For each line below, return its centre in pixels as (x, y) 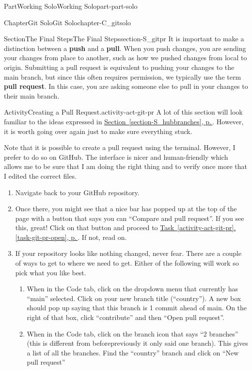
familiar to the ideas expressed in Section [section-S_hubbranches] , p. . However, (124, 121)
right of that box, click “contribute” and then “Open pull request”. (126, 317)
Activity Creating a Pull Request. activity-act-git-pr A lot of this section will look (123, 112)
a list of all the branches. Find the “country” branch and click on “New (133, 352)
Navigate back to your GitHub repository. (77, 192)
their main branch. (32, 95)
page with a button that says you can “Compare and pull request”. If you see (130, 218)
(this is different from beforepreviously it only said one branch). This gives (137, 343)
